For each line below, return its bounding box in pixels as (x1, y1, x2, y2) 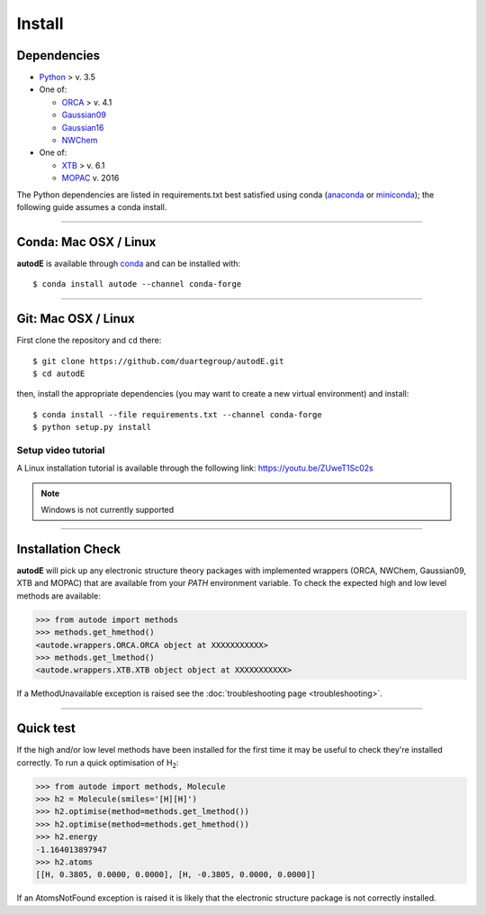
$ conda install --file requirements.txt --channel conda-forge (32, 409, 323, 419)
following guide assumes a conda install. (16, 201, 167, 212)
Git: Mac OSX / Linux (16, 311, 135, 326)
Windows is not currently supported (40, 505, 175, 516)
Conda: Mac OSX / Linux (16, 234, 157, 250)
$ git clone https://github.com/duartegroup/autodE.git (32, 356, 284, 366)
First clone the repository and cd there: (16, 334, 162, 346)
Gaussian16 (61, 122, 104, 133)
